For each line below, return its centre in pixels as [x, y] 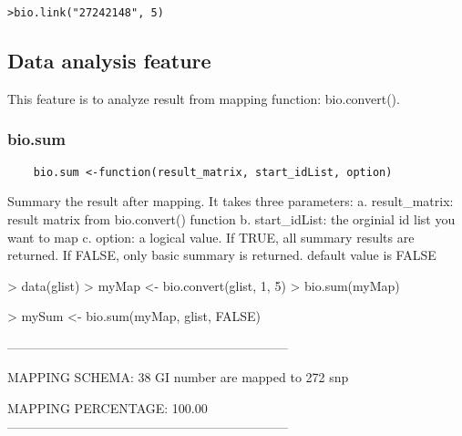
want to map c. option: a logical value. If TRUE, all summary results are [211, 237]
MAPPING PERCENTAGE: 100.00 [108, 408]
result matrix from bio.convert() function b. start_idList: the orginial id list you [231, 218]
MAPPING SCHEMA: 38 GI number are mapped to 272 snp [178, 377]
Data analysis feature [109, 61]
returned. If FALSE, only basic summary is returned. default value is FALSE [222, 255]
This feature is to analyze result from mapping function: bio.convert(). [204, 98]
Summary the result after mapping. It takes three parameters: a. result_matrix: [231, 201]
